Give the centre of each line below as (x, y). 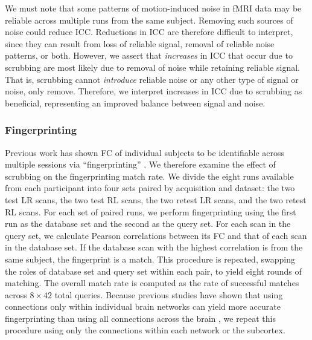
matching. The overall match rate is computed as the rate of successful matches (152, 283)
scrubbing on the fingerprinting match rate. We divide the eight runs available (149, 176)
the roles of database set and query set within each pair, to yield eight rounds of (153, 271)
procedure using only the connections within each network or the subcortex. (145, 330)
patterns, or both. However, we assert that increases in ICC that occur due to (149, 55)
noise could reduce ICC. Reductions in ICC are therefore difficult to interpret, (149, 32)
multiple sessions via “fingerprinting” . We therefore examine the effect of (140, 164)
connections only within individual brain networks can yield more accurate (143, 306)
